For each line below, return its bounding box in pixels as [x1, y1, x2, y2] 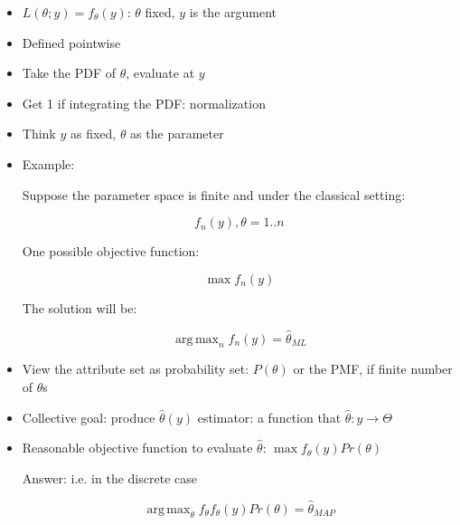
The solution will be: [22, 298, 137, 317]
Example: [22, 154, 75, 173]
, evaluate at [126, 63, 195, 82]
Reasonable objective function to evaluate [22, 438, 253, 457]
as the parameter [130, 124, 224, 143]
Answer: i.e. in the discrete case [22, 468, 197, 487]
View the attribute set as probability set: [22, 359, 249, 378]
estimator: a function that [197, 407, 342, 426]
